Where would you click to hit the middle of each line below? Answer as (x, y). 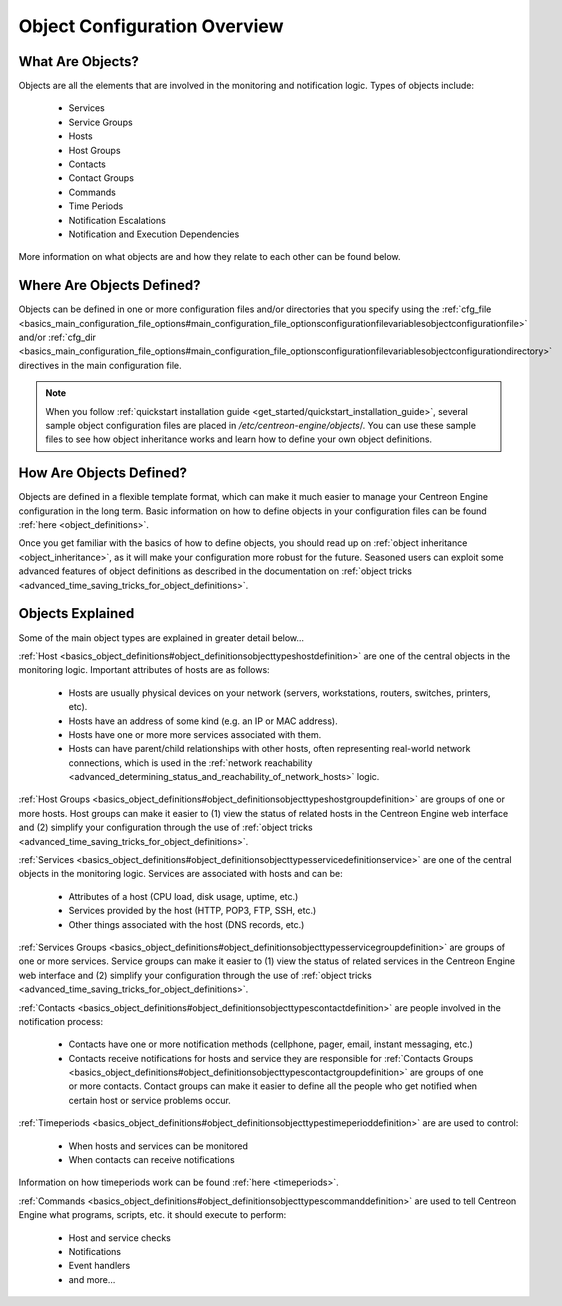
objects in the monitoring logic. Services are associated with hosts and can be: (181, 874)
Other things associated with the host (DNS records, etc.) (186, 924)
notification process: (61, 1021)
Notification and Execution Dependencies (154, 234)
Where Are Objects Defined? (109, 285)
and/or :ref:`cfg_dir (57, 337)
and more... (92, 1279)
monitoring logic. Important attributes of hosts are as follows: (144, 670)
